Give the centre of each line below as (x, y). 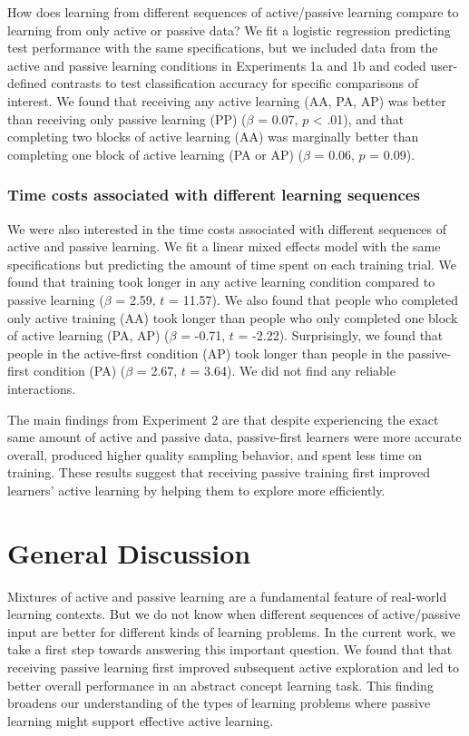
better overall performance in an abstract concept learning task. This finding (220, 685)
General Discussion (129, 552)
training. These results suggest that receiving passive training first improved (219, 472)
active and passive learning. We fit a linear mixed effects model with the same (224, 246)
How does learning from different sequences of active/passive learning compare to (233, 12)
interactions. (42, 388)
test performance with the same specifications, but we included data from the (223, 48)
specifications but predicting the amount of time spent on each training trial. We (232, 264)
